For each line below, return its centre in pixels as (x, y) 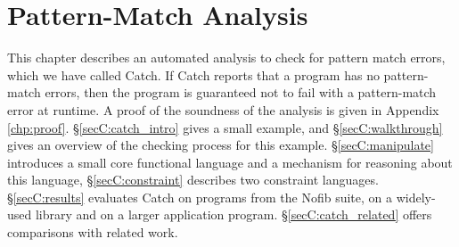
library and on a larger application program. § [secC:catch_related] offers (234, 214)
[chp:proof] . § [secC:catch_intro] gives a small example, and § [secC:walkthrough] (225, 127)
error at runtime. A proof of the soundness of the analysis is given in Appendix (223, 109)
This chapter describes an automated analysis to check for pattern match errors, (226, 58)
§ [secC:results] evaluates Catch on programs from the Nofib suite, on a (200, 197)
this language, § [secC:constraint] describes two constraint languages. (193, 180)
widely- (416, 197)
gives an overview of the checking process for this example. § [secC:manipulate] (221, 145)
